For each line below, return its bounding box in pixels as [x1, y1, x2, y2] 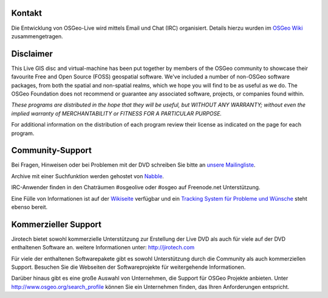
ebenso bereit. [11, 204, 48, 211]
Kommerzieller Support [11, 219, 102, 229]
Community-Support [11, 145, 92, 156]
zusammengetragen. [11, 32, 63, 40]
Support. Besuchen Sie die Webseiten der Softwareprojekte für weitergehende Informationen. [11, 263, 246, 271]
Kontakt [11, 8, 43, 18]
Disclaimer [11, 49, 53, 59]
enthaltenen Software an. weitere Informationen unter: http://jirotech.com [11, 244, 195, 251]
